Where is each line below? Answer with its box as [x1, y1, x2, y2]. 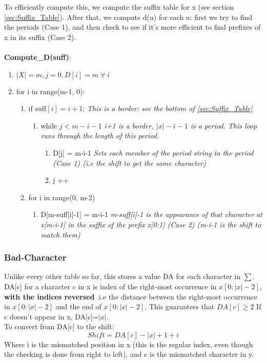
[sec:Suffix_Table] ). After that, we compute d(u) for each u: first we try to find [4, 11, 253, 22]
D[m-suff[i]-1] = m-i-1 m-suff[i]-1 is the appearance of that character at [40, 209, 262, 220]
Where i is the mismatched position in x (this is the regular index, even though [4, 338, 253, 349]
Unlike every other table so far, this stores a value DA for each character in [4, 271, 241, 282]
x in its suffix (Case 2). [4, 31, 76, 42]
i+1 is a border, [104, 120, 154, 131]
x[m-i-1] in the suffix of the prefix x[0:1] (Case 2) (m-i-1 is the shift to [40, 219, 261, 229]
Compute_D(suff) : [4, 51, 71, 62]
